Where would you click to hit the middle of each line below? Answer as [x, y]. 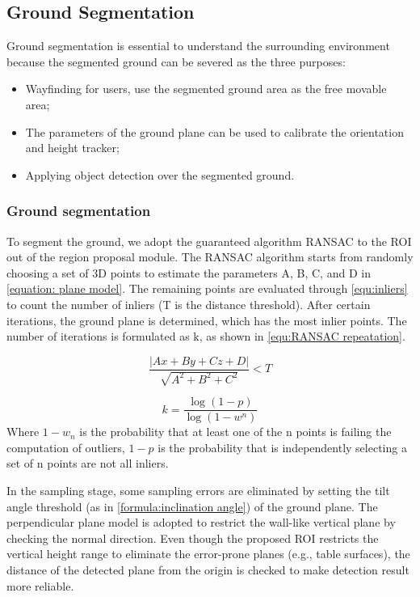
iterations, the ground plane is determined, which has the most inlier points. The [207, 320]
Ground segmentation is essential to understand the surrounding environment [198, 46]
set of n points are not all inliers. [88, 463]
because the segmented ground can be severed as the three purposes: [176, 61]
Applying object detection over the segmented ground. [160, 174]
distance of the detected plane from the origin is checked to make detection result [208, 569]
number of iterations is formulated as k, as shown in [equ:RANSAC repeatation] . [206, 336]
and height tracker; [72, 148]
